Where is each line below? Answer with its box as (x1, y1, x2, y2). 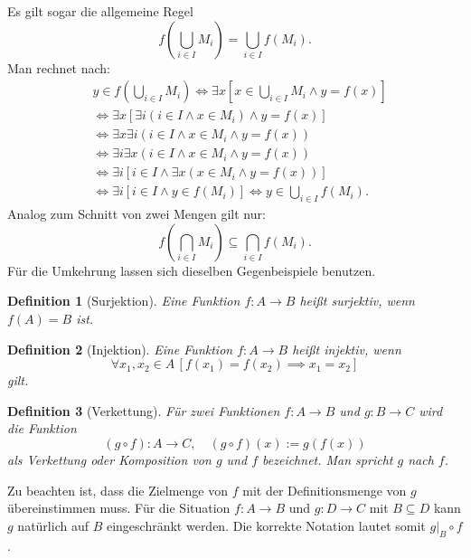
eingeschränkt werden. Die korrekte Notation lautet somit (106, 515, 426, 534)
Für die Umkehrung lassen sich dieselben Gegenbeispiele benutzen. (7, 260, 376, 279)
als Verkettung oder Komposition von (7, 449, 212, 468)
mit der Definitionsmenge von (242, 480, 407, 499)
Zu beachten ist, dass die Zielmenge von (7, 480, 229, 499)
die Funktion (7, 419, 77, 438)
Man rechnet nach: (7, 58, 110, 77)
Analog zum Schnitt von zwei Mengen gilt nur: (7, 204, 266, 223)
